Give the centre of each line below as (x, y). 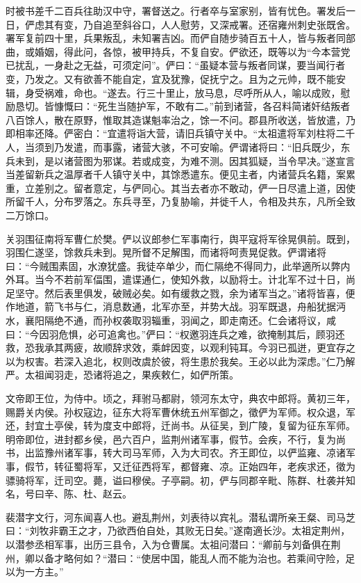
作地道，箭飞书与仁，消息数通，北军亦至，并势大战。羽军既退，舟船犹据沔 (176, 306)
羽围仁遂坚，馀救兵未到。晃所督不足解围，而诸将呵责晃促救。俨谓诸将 (166, 252)
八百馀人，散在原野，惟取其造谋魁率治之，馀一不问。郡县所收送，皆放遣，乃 (180, 119)
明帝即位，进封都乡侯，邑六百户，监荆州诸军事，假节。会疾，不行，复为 (171, 439)
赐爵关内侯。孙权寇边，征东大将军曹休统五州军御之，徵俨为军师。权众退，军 (180, 412)
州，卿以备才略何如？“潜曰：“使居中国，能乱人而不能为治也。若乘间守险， (176, 558)
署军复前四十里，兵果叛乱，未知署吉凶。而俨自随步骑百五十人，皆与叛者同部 (180, 38)
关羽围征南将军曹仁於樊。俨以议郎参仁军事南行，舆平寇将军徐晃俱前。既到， (180, 238)
